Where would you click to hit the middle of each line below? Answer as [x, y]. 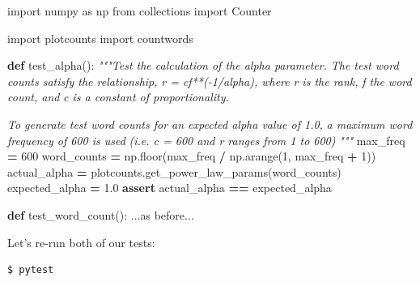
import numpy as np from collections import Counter [140, 11]
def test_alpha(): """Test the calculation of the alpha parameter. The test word [203, 65]
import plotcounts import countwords [100, 38]
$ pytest [31, 270]
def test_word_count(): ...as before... [101, 214]
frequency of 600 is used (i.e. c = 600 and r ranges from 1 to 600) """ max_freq [206, 140]
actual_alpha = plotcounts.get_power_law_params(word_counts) [174, 171]
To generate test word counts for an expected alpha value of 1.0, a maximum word [210, 124]
